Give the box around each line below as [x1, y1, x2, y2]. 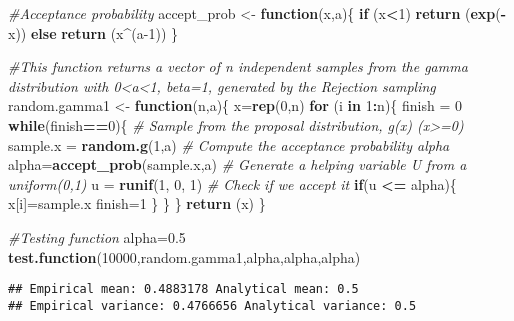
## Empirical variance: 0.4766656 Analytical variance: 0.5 [8, 298, 417, 313]
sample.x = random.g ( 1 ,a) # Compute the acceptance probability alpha [8, 134, 450, 155]
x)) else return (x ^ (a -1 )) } [8, 22, 178, 43]
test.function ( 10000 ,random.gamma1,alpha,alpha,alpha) [8, 246, 361, 267]
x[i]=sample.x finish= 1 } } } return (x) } [8, 193, 266, 214]
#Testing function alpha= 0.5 [8, 226, 186, 247]
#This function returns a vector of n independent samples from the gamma [8, 56, 468, 77]
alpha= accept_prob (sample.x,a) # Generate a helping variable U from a [8, 154, 467, 175]
